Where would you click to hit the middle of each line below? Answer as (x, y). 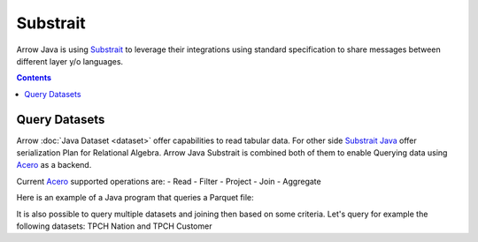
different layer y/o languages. (70, 61)
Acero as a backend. (54, 165)
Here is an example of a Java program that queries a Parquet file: (135, 198)
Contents (34, 78)
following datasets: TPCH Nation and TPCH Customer (114, 226)
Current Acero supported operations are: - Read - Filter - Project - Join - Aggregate (169, 181)
